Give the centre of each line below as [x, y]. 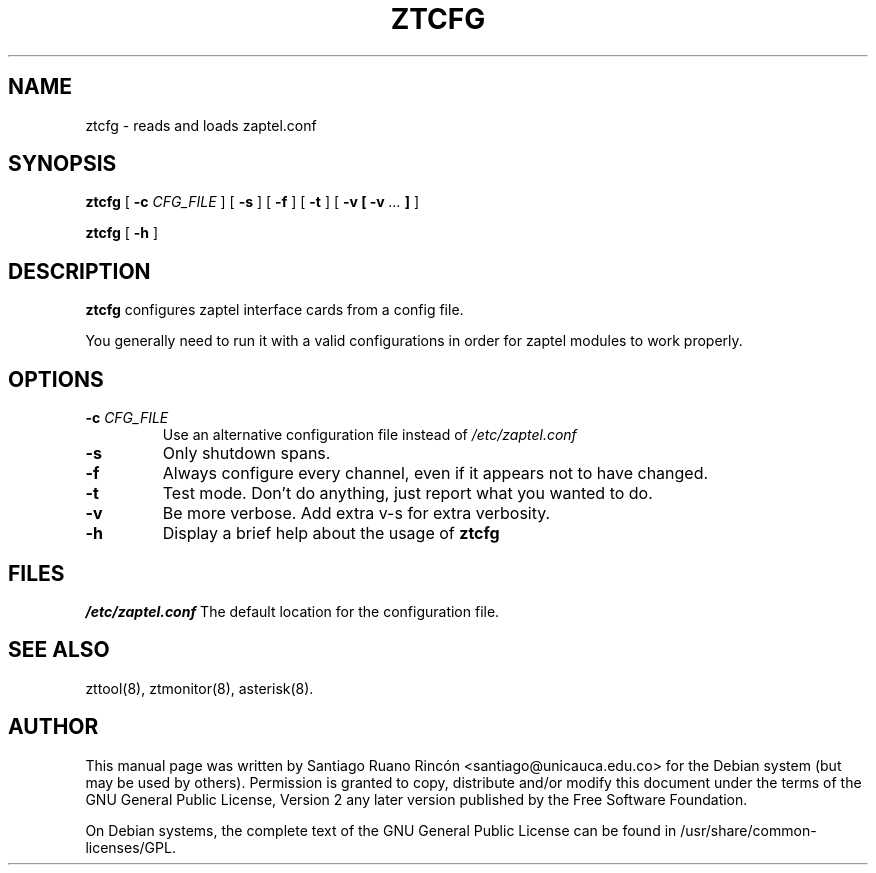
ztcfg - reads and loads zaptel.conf [201, 125]
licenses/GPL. [130, 847]
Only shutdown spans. [246, 453]
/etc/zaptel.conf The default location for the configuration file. [292, 611]
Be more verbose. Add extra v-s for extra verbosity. [356, 513]
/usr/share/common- [748, 830]
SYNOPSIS [62, 164]
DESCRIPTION [79, 271]
